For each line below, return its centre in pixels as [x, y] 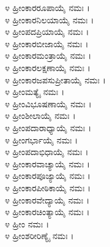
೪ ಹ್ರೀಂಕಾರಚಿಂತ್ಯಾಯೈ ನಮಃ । [47, 212]
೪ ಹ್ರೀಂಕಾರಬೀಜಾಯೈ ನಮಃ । [47, 43]
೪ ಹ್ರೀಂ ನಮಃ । [27, 223]
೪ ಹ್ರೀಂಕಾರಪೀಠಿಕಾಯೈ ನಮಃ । [48, 187]
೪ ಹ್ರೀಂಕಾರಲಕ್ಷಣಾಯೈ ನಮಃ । [48, 67]
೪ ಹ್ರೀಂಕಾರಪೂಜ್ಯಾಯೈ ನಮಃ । [48, 176]
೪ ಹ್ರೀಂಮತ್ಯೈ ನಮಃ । [35, 92]
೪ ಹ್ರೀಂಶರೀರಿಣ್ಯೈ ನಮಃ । [39, 236]
